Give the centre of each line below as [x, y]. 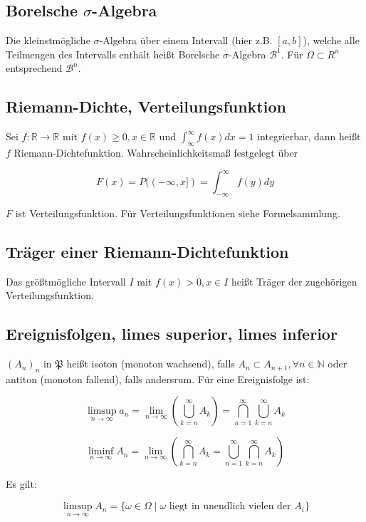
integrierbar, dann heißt [309, 136]
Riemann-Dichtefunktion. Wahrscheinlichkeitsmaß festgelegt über [156, 152]
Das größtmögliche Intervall [66, 281]
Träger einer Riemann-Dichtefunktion [147, 251]
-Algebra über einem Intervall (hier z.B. [186, 40]
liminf [101, 452]
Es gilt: [21, 484]
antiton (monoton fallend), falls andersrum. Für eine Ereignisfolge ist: [158, 379]
